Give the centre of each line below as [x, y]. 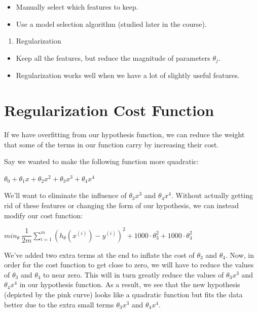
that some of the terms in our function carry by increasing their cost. [112, 144]
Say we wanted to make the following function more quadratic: [101, 161]
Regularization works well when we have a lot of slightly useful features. [128, 75]
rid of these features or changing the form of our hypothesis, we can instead [121, 205]
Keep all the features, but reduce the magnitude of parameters [113, 57]
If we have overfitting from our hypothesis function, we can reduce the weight [124, 134]
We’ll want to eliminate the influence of [65, 195]
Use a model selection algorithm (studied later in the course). [111, 24]
